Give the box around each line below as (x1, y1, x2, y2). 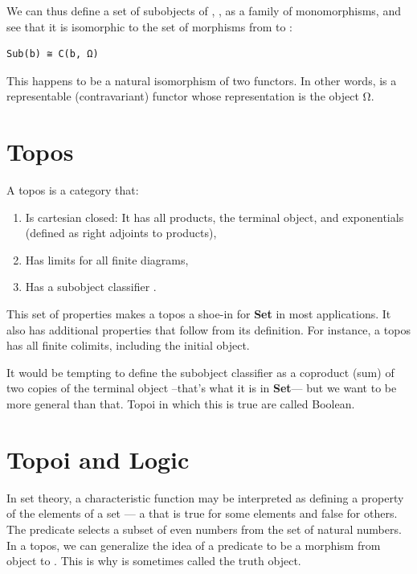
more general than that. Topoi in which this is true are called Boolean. (6, 396, 355, 412)
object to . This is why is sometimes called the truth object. (6, 552, 301, 569)
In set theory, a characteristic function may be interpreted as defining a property (6, 489, 404, 506)
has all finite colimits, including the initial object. (6, 337, 250, 354)
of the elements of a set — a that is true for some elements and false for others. (6, 505, 398, 522)
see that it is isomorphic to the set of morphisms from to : (6, 18, 292, 35)
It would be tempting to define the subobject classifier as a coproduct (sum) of (6, 363, 395, 380)
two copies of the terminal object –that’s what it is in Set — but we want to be (6, 379, 397, 396)
